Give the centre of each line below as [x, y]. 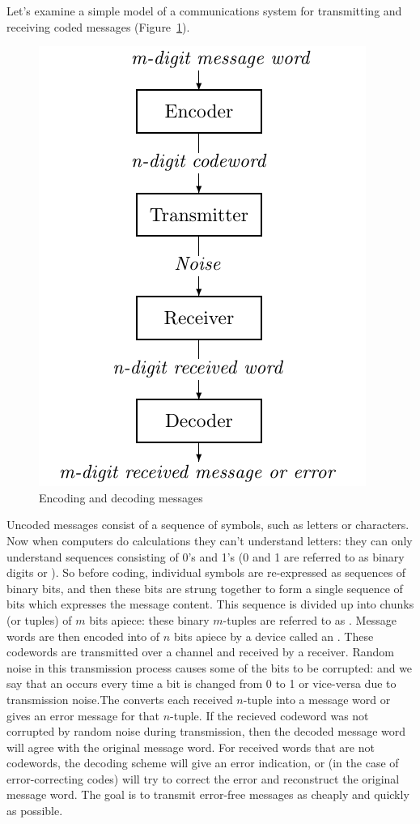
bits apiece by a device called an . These [274, 636]
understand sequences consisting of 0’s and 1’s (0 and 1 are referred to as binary [206, 556]
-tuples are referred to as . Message [310, 619]
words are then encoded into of [83, 636]
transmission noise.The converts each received [120, 699]
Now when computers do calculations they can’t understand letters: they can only [210, 540]
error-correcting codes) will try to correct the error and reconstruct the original [203, 778]
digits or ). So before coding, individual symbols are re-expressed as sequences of [206, 572]
